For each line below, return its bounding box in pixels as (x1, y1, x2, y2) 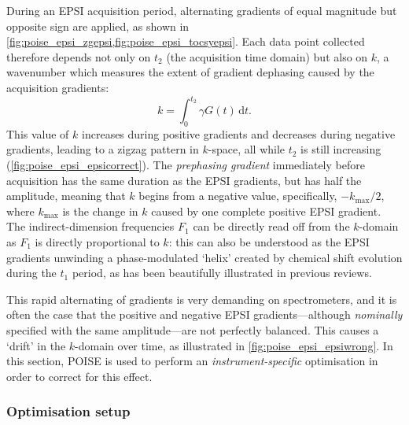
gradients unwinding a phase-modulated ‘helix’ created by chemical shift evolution (6, 249, 403, 265)
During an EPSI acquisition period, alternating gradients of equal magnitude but (6, 2, 397, 18)
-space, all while (208, 141, 286, 157)
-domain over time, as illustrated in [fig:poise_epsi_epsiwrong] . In (75, 337, 393, 353)
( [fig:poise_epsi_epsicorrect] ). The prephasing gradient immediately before (6, 157, 365, 173)
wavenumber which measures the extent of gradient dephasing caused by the (6, 64, 374, 80)
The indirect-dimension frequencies (6, 218, 175, 235)
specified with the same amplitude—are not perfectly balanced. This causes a (6, 321, 379, 338)
